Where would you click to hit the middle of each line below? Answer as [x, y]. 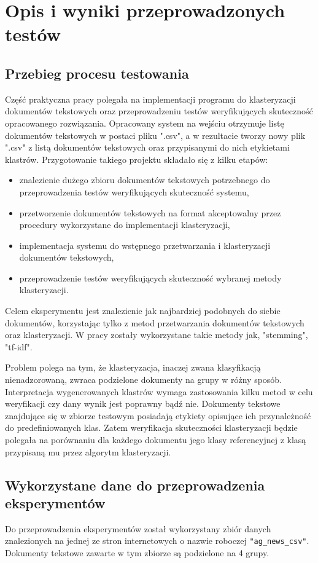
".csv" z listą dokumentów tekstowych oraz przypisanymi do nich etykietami [147, 147]
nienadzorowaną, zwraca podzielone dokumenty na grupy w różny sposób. [144, 380]
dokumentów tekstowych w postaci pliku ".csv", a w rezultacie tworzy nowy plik [155, 135]
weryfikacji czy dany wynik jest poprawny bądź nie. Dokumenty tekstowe [143, 404]
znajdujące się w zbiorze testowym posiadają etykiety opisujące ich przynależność [158, 415]
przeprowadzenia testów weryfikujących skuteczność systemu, [134, 191]
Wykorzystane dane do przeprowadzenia [135, 485]
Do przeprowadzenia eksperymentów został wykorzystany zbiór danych [138, 528]
